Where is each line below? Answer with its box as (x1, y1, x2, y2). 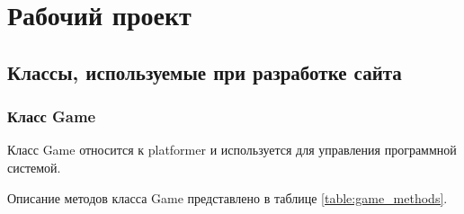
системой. (7, 157, 61, 176)
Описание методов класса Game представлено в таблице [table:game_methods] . (7, 188, 448, 207)
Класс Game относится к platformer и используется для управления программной (7, 140, 457, 159)
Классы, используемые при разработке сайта (7, 58, 402, 85)
